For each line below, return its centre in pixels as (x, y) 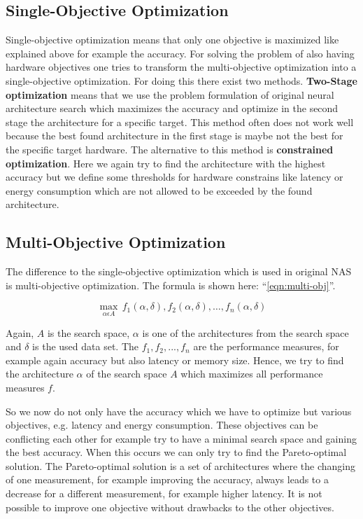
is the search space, (88, 332)
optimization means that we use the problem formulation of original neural (170, 94)
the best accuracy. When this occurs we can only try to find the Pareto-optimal (176, 452)
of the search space (127, 374)
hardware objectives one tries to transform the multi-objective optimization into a (181, 67)
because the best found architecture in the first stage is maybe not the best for (175, 136)
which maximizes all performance (252, 374)
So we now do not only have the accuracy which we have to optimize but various (179, 411)
